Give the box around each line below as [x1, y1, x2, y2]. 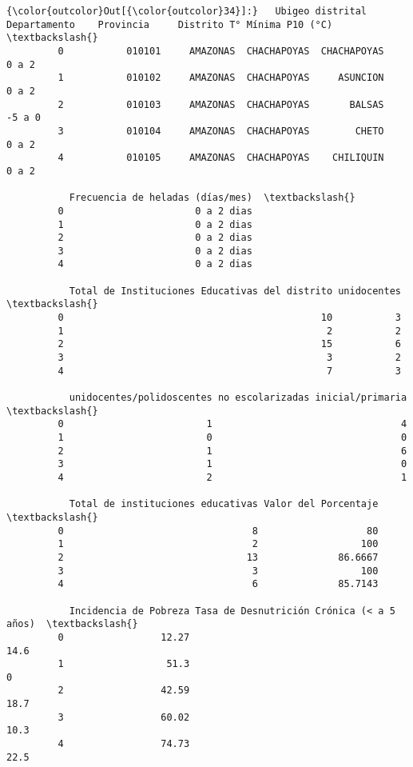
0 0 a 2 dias [58, 205, 252, 217]
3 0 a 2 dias [58, 245, 252, 257]
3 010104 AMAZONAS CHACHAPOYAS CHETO [58, 125, 384, 137]
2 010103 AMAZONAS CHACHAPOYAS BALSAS [58, 98, 384, 110]
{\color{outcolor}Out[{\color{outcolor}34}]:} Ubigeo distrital [6, 6, 367, 17]
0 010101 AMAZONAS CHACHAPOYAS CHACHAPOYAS [58, 45, 384, 57]
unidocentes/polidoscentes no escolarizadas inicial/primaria [69, 392, 407, 404]
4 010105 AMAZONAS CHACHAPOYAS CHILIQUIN [58, 152, 384, 164]
